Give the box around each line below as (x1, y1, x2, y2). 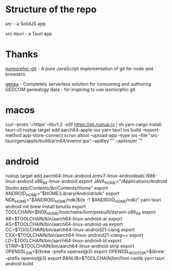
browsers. (5, 71, 27, 77)
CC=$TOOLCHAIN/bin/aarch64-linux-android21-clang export (5, 226, 135, 233)
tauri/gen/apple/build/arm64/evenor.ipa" (5, 138, 91, 144)
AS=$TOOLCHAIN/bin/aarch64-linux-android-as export (5, 221, 123, 227)
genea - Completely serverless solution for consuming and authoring (5, 81, 151, 87)
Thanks (5, 49, 39, 60)
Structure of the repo (5, 4, 97, 15)
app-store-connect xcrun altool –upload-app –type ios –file (23, 132, 148, 138)
